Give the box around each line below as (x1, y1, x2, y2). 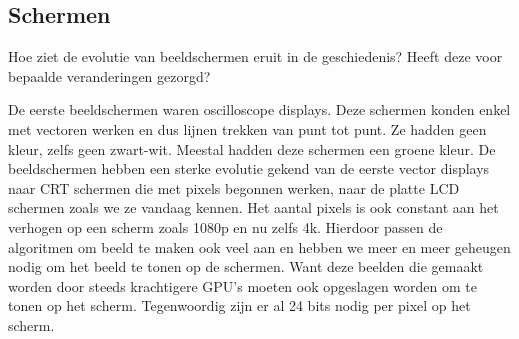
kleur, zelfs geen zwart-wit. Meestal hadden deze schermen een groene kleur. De (8, 138, 496, 159)
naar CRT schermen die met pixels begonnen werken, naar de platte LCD (8, 177, 460, 198)
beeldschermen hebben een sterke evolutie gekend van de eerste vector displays (8, 158, 490, 179)
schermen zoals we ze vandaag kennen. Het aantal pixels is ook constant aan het (8, 197, 499, 218)
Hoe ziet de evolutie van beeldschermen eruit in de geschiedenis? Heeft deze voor (8, 46, 503, 67)
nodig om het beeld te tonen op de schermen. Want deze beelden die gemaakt (8, 256, 484, 277)
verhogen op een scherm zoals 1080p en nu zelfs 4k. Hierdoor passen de (8, 216, 443, 237)
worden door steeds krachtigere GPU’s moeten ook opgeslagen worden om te (8, 275, 477, 296)
